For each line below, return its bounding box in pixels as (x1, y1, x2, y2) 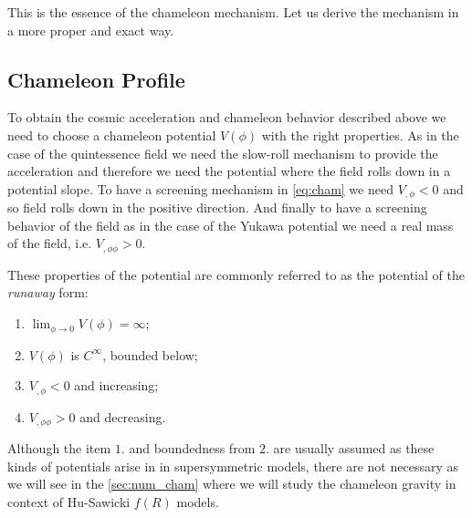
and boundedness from (129, 439, 256, 457)
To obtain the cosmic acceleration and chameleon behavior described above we (7, 108, 446, 127)
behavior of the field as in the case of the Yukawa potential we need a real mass (7, 215, 454, 234)
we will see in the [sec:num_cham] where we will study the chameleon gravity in (7, 474, 456, 493)
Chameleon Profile (7, 65, 185, 93)
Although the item (7, 439, 111, 457)
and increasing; (74, 376, 159, 395)
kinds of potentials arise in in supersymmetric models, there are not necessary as (7, 456, 459, 475)
